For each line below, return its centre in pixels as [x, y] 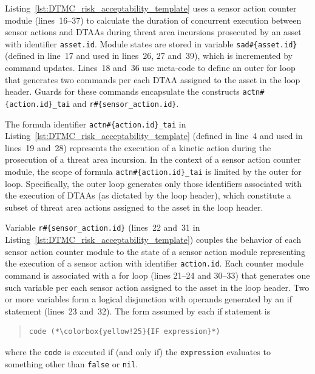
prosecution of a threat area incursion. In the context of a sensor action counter [153, 159]
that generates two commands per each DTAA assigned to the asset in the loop [153, 79]
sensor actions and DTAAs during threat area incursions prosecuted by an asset [153, 32]
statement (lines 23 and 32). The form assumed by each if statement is [138, 311]
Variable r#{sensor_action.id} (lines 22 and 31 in [103, 227]
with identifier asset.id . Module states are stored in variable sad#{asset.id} [151, 43]
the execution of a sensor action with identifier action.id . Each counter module [154, 263]
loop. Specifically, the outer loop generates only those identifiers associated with [153, 183]
